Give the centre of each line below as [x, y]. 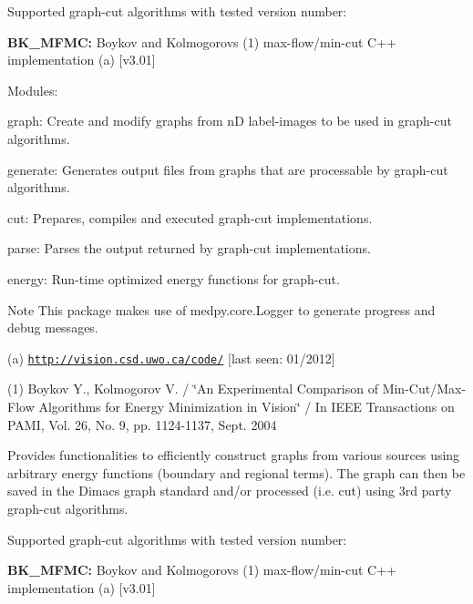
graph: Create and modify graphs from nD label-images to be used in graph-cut [230, 121]
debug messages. [53, 328]
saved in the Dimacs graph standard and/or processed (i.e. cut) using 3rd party [230, 491]
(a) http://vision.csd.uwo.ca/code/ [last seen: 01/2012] [171, 358]
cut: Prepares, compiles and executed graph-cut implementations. [190, 217]
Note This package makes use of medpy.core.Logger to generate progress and [221, 309]
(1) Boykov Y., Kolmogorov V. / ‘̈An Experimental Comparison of [193, 389]
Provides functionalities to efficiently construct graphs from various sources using [234, 455]
